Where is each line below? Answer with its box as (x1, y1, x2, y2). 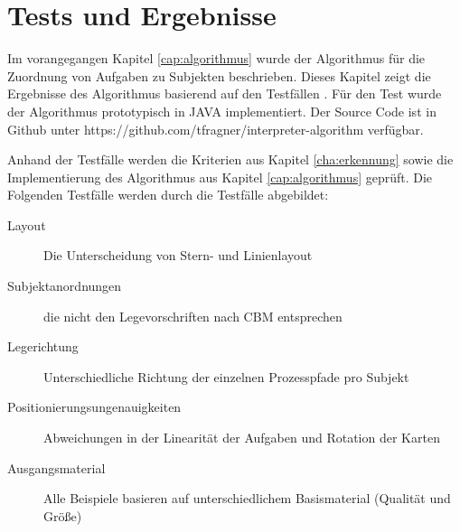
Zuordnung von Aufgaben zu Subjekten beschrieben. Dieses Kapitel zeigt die (7, 66, 431, 85)
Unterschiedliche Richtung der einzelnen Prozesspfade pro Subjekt (43, 367, 409, 386)
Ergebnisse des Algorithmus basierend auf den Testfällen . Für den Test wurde (7, 84, 442, 103)
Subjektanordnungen (7, 276, 122, 295)
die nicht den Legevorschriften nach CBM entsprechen (43, 306, 343, 325)
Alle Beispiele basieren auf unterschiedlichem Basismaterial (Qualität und (43, 489, 451, 508)
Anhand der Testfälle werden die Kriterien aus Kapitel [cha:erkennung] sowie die (7, 150, 454, 169)
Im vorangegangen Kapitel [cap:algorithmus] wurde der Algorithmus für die (7, 49, 426, 68)
